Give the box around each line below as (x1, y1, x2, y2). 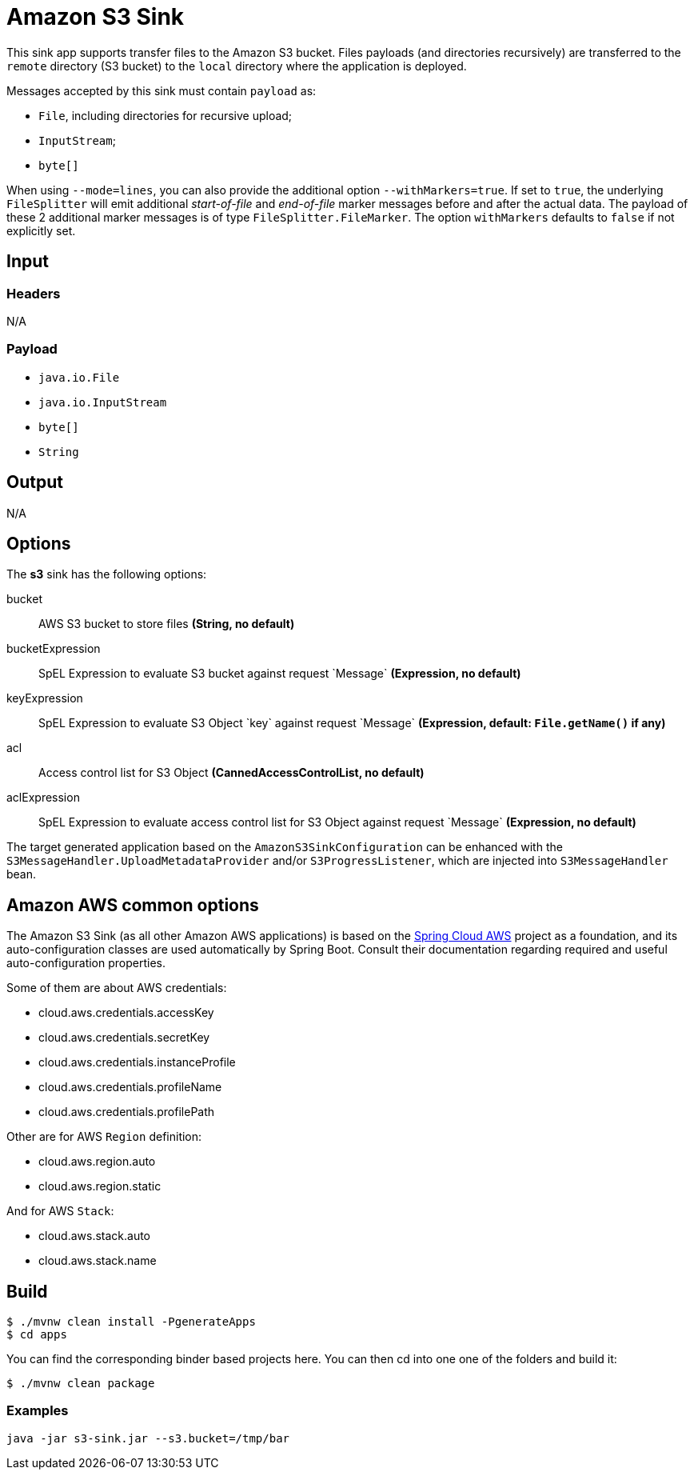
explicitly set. (6, 223, 76, 238)
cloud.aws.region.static (38, 1179, 162, 1194)
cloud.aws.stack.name (38, 1254, 157, 1268)
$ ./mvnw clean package (6, 1377, 155, 1390)
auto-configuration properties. (6, 956, 166, 970)
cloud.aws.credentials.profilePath (38, 1105, 215, 1119)
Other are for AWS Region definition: (6, 1130, 202, 1144)
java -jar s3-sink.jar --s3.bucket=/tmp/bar (6, 1431, 290, 1445)
